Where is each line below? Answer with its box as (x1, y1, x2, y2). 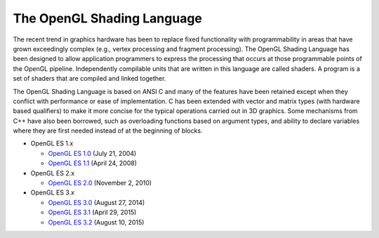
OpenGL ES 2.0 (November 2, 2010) (48, 179, 152, 187)
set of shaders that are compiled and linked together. (13, 74, 166, 83)
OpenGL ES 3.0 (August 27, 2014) (48, 198, 145, 206)
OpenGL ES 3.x (30, 188, 75, 197)
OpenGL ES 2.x (30, 168, 75, 177)
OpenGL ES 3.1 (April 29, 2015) (48, 208, 137, 217)
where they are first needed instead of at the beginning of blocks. (13, 126, 203, 135)
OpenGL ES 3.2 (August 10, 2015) (48, 218, 145, 226)
